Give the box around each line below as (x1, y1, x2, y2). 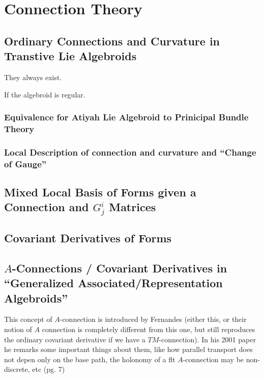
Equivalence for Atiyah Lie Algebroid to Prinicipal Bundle (4, 111, 249, 123)
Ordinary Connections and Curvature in (4, 33, 220, 48)
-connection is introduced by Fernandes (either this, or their (60, 314, 247, 324)
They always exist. (4, 71, 62, 82)
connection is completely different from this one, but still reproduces (42, 324, 255, 334)
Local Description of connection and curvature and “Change (4, 145, 256, 158)
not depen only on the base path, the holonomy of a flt (4, 354, 175, 364)
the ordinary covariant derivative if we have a (4, 334, 145, 344)
